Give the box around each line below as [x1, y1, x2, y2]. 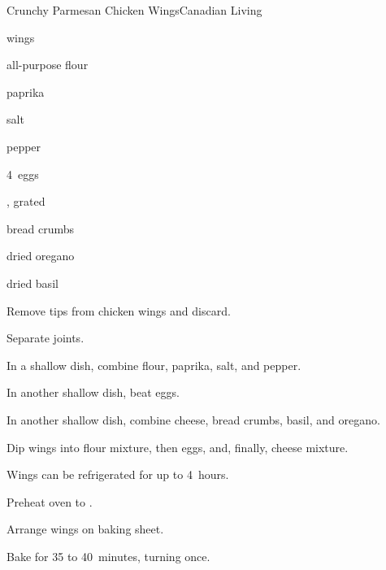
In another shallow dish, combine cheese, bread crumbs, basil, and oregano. [7, 411, 380, 428]
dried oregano [7, 247, 75, 264]
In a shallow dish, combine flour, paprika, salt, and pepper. [7, 356, 301, 373]
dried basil [7, 274, 59, 291]
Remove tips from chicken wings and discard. [7, 302, 231, 319]
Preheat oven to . [7, 493, 93, 510]
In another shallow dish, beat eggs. [7, 384, 180, 401]
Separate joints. [7, 329, 85, 346]
